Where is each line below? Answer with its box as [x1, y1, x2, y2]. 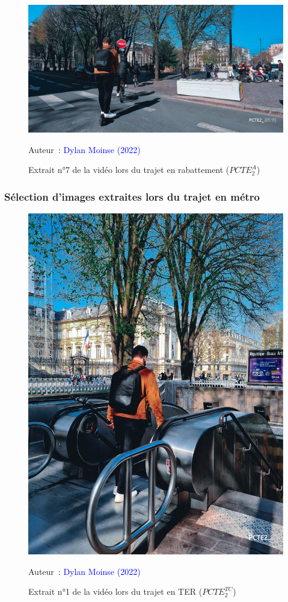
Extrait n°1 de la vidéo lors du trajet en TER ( [28, 585, 203, 598]
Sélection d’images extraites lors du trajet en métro [4, 189, 260, 204]
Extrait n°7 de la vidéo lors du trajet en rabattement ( [28, 163, 230, 176]
